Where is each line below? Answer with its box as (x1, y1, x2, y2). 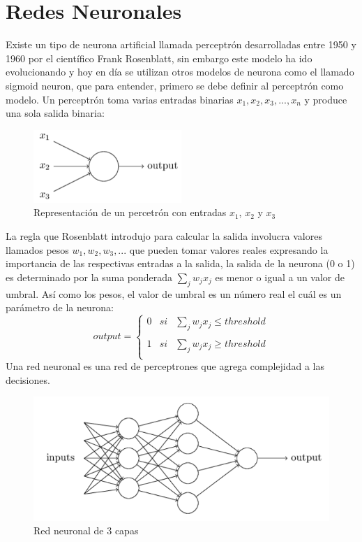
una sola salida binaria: (6, 106, 105, 120)
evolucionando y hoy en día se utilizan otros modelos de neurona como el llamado (6, 64, 354, 79)
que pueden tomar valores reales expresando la (129, 242, 329, 257)
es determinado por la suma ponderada (6, 269, 173, 284)
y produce (304, 92, 347, 106)
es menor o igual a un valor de (215, 269, 345, 284)
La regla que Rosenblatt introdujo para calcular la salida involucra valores (6, 229, 322, 243)
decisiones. (6, 372, 50, 387)
